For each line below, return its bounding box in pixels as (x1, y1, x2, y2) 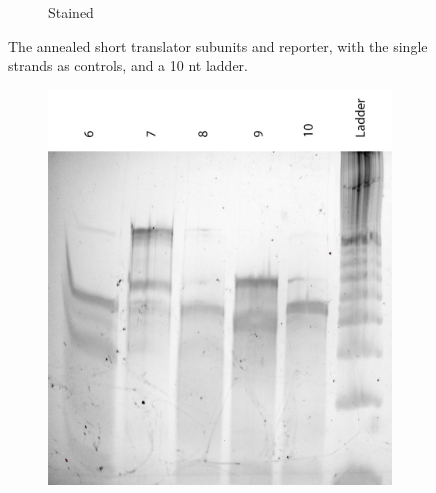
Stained (48, 2, 94, 22)
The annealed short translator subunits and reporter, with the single (8, 35, 428, 56)
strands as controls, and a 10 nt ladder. (8, 55, 248, 76)
